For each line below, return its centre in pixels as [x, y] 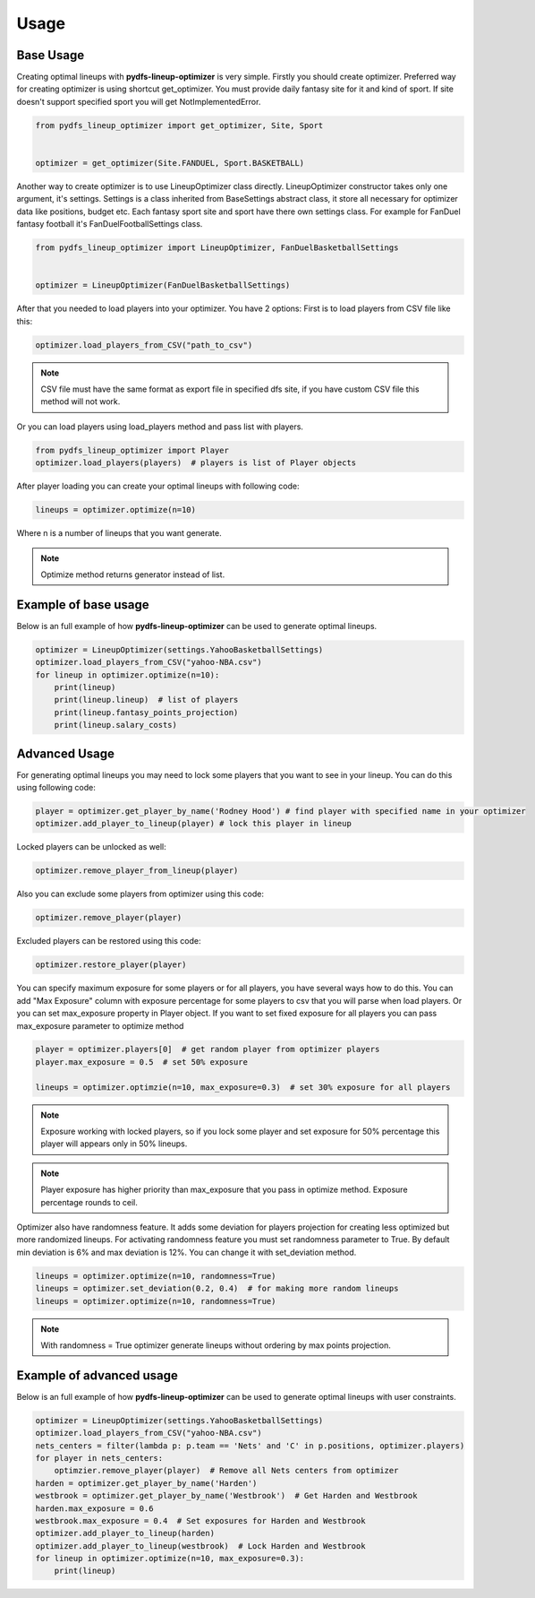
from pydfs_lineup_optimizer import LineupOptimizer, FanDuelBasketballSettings [217, 248]
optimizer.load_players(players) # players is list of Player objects [196, 463]
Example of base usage [83, 605]
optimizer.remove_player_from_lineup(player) [137, 871]
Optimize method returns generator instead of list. [133, 574]
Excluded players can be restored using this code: [109, 941]
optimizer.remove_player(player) [109, 918]
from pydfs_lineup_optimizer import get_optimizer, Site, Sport [179, 125]
